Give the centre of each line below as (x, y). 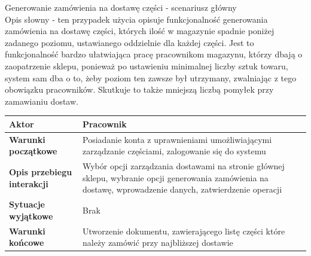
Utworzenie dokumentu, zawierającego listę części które (184, 231)
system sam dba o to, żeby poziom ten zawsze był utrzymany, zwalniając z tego (151, 77)
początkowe (33, 151)
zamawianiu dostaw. (42, 101)
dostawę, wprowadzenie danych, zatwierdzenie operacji (182, 189)
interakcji (29, 183)
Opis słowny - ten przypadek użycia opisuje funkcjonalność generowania (136, 19)
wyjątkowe (31, 216)
